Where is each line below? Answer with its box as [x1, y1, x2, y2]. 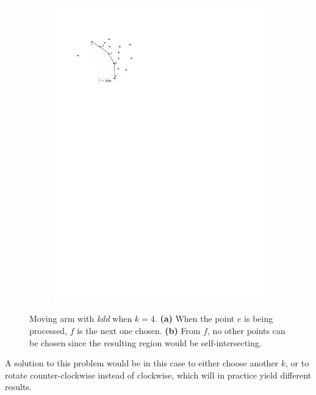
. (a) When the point [154, 312, 235, 325]
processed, [29, 324, 68, 336]
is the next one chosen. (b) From [77, 324, 201, 336]
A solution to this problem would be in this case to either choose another [5, 357, 279, 369]
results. [5, 380, 32, 393]
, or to [285, 357, 309, 369]
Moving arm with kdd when [29, 312, 132, 325]
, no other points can [207, 324, 285, 336]
